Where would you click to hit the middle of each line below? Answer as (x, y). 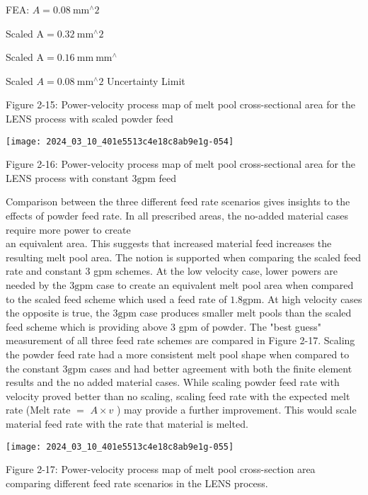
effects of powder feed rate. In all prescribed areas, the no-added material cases (177, 215)
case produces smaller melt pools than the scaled (246, 313)
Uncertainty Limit (146, 80)
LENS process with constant (67, 177)
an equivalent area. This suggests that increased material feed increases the (169, 243)
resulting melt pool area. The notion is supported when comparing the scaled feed (184, 257)
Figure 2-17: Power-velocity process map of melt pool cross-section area (161, 469)
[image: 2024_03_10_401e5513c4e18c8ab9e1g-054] (120, 141)
